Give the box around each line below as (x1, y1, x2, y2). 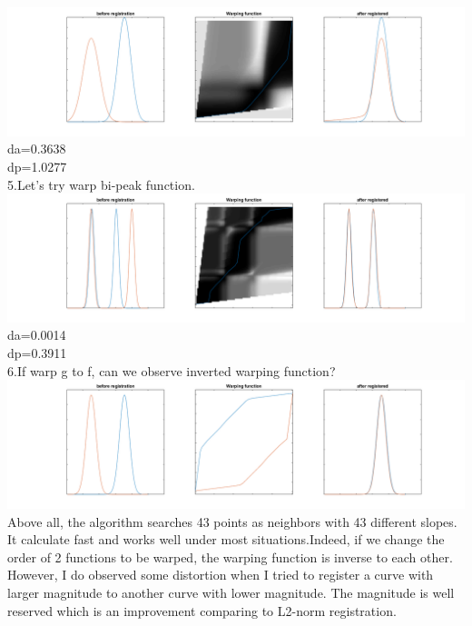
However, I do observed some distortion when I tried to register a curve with (7, 565, 434, 584)
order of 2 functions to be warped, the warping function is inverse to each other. (7, 547, 453, 566)
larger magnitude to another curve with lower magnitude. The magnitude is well (7, 582, 455, 601)
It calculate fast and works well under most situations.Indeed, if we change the (7, 530, 445, 549)
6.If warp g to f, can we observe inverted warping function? (7, 361, 336, 380)
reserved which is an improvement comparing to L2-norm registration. (7, 601, 397, 620)
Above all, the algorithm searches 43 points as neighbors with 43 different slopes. (7, 512, 457, 531)
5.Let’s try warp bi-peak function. (7, 174, 195, 194)
